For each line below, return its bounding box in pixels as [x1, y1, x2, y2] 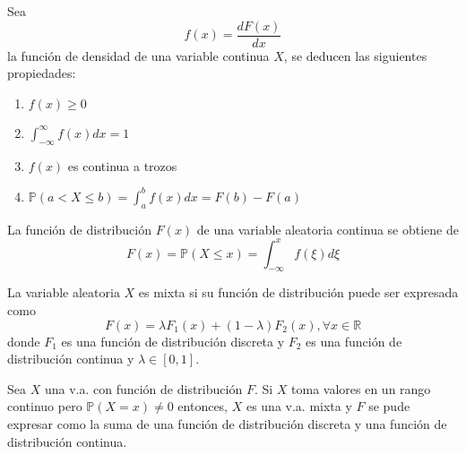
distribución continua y [7, 349, 134, 368]
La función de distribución [7, 219, 151, 238]
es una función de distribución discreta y [61, 331, 285, 350]
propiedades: [7, 64, 76, 82]
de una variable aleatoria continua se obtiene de [196, 219, 459, 238]
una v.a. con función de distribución [44, 379, 243, 398]
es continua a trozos [67, 156, 177, 175]
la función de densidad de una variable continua [7, 46, 270, 64]
